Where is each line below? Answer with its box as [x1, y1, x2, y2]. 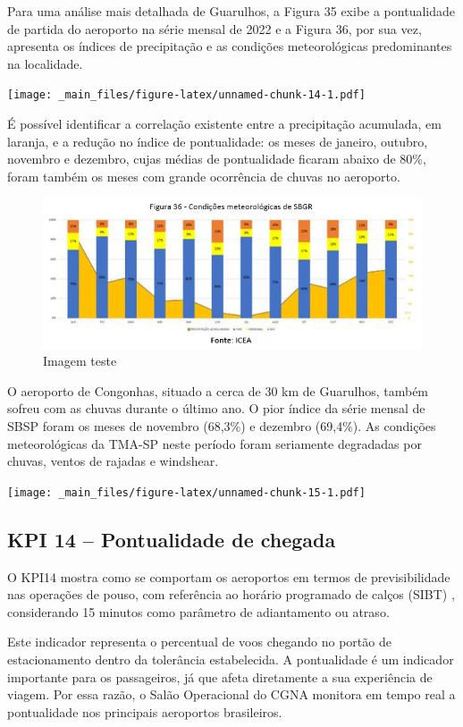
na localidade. [7, 54, 83, 72]
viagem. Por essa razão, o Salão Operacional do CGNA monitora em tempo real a [7, 685, 456, 704]
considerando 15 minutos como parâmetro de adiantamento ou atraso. [7, 602, 390, 621]
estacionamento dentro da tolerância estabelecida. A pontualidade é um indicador [7, 649, 454, 668]
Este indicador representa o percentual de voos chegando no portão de [7, 632, 391, 651]
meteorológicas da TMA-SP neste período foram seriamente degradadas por [7, 434, 422, 452]
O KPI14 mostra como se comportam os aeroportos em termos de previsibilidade [7, 567, 450, 586]
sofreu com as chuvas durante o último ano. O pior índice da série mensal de [7, 399, 425, 418]
